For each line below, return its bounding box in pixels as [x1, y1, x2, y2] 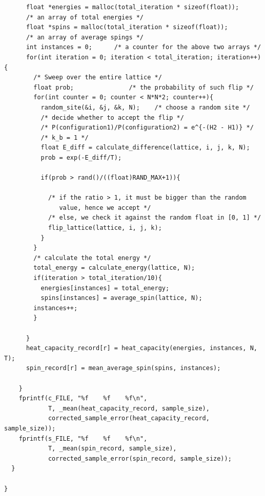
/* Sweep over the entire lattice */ [33, 74, 162, 81]
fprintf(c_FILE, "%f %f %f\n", [18, 395, 148, 402]
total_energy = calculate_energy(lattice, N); [33, 264, 195, 272]
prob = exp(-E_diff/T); [40, 154, 122, 161]
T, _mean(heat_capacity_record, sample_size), [48, 404, 210, 412]
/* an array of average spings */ [26, 33, 144, 41]
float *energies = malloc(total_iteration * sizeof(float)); [26, 4, 239, 11]
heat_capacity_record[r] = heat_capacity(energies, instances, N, [26, 344, 257, 352]
